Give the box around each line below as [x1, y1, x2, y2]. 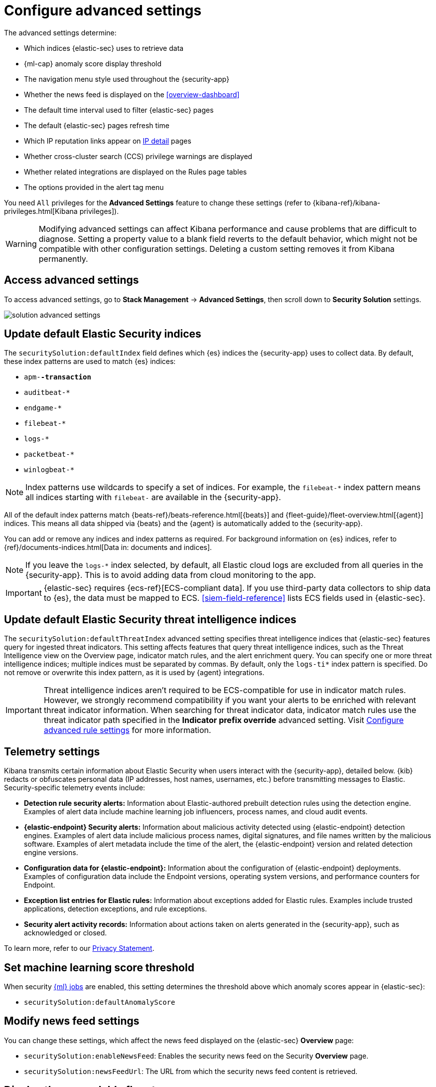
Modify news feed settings [4, 1015, 140, 1028]
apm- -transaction [24, 373, 91, 381]
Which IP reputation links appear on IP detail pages [24, 136, 191, 145]
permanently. [38, 253, 88, 264]
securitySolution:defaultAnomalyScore [24, 998, 175, 1006]
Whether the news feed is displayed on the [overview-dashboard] [24, 90, 240, 99]
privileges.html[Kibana [4, 206, 78, 215]
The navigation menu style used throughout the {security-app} [24, 74, 230, 83]
